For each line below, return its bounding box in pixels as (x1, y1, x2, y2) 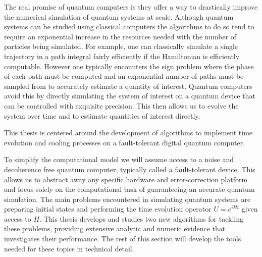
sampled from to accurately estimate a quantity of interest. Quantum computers (4, 80, 252, 91)
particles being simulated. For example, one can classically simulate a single (4, 41, 238, 52)
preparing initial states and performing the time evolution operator (4, 203, 212, 214)
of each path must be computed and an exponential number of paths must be (4, 71, 244, 81)
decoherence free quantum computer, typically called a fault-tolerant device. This (4, 164, 255, 174)
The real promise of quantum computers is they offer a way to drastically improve (4, 2, 258, 12)
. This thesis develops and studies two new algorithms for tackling (39, 213, 243, 224)
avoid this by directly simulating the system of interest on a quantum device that (4, 90, 255, 101)
